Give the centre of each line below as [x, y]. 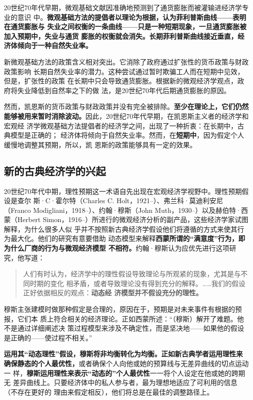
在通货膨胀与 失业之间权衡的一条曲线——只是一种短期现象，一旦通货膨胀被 [125, 26]
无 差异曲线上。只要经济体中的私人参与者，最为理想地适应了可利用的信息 [121, 382]
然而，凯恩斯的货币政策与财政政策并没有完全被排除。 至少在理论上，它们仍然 [126, 106]
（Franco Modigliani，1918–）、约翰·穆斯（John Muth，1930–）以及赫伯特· [123, 210]
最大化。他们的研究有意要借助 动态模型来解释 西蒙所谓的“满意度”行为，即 [128, 238]
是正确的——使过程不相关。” [48, 337]
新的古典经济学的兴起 [55, 170]
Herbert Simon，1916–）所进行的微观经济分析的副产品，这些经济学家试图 [133, 219]
